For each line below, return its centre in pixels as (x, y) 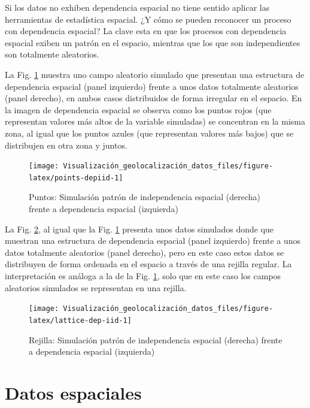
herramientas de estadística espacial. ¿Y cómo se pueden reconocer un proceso (148, 19)
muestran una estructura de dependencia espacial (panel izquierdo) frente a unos (153, 241)
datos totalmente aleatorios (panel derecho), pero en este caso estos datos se (145, 252)
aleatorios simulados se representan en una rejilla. (96, 287)
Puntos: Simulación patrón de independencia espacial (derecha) (145, 197)
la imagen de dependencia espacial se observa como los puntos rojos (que (138, 109)
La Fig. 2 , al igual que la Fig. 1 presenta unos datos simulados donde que (139, 229)
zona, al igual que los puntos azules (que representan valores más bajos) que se (149, 133)
